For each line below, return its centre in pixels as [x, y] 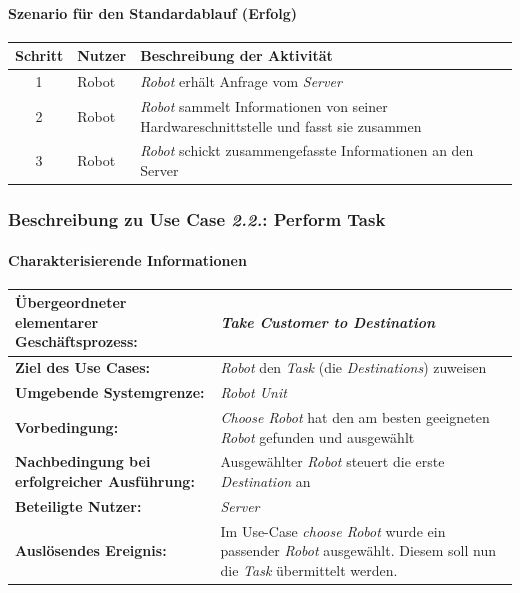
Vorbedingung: [67, 426]
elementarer [57, 321]
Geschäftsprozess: [76, 341]
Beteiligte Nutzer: [78, 505]
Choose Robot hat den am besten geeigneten [355, 416]
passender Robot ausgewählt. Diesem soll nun [358, 550]
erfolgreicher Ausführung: [105, 481]
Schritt [39, 55]
